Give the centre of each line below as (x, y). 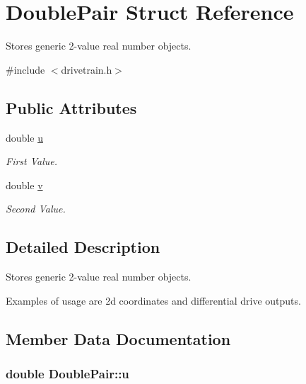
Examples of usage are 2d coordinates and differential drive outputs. (153, 300)
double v (24, 185)
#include (25, 69)
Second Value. (36, 209)
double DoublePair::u (67, 373)
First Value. (32, 161)
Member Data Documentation (118, 338)
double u (24, 137)
